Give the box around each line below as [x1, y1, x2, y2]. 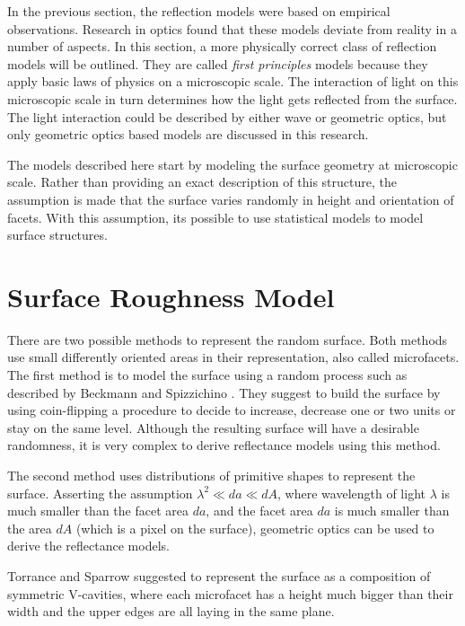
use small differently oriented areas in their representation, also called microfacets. [7, 348, 460, 366]
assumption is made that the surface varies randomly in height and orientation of [7, 190, 454, 208]
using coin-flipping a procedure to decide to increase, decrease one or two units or [7, 401, 456, 419]
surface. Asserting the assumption [7, 483, 193, 502]
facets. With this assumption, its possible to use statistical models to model [7, 207, 424, 226]
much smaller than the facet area [7, 501, 189, 520]
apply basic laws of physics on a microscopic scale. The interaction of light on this [7, 72, 459, 91]
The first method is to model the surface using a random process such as [7, 366, 408, 384]
